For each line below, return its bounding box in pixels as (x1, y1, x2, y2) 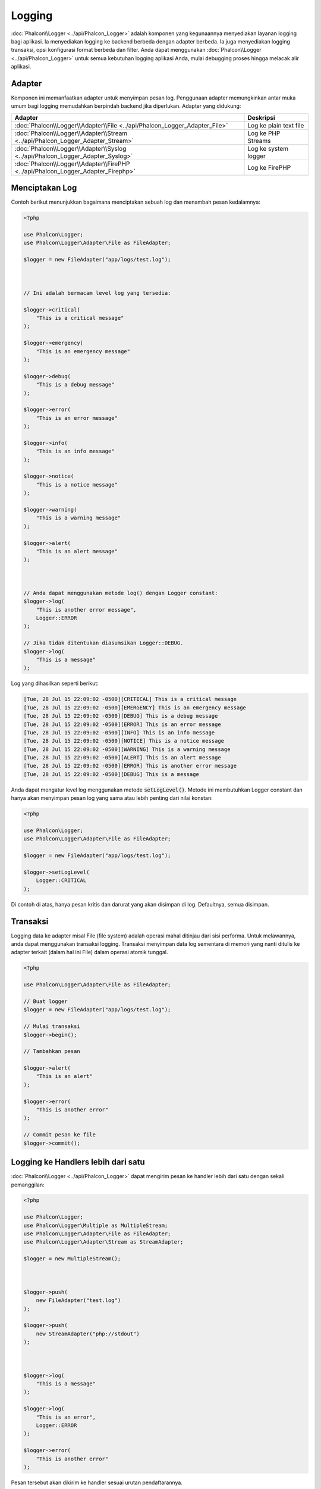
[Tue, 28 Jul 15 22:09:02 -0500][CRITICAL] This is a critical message (23, 696, 237, 703)
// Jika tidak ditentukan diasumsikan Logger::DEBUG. (23, 640, 184, 646)
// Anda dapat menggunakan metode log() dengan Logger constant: (23, 590, 218, 596)
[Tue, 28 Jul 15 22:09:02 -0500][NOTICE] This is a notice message (23, 737, 225, 744)
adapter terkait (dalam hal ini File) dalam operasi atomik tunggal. (11, 949, 169, 956)
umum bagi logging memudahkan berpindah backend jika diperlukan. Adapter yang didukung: (11, 102, 241, 110)
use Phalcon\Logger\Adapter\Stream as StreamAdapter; (23, 1239, 184, 1245)
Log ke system (247, 144, 288, 152)
